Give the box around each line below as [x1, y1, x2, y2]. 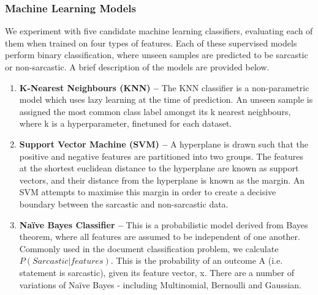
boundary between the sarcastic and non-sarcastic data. [19, 197, 229, 210]
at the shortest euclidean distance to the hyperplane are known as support [19, 162, 299, 174]
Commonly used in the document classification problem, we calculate [19, 242, 279, 255]
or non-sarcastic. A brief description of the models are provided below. [5, 61, 270, 73]
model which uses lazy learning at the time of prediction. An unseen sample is [19, 93, 313, 106]
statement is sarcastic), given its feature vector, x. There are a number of [19, 266, 294, 278]
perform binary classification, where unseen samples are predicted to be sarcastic [5, 48, 308, 61]
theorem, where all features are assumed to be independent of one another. [19, 230, 300, 243]
